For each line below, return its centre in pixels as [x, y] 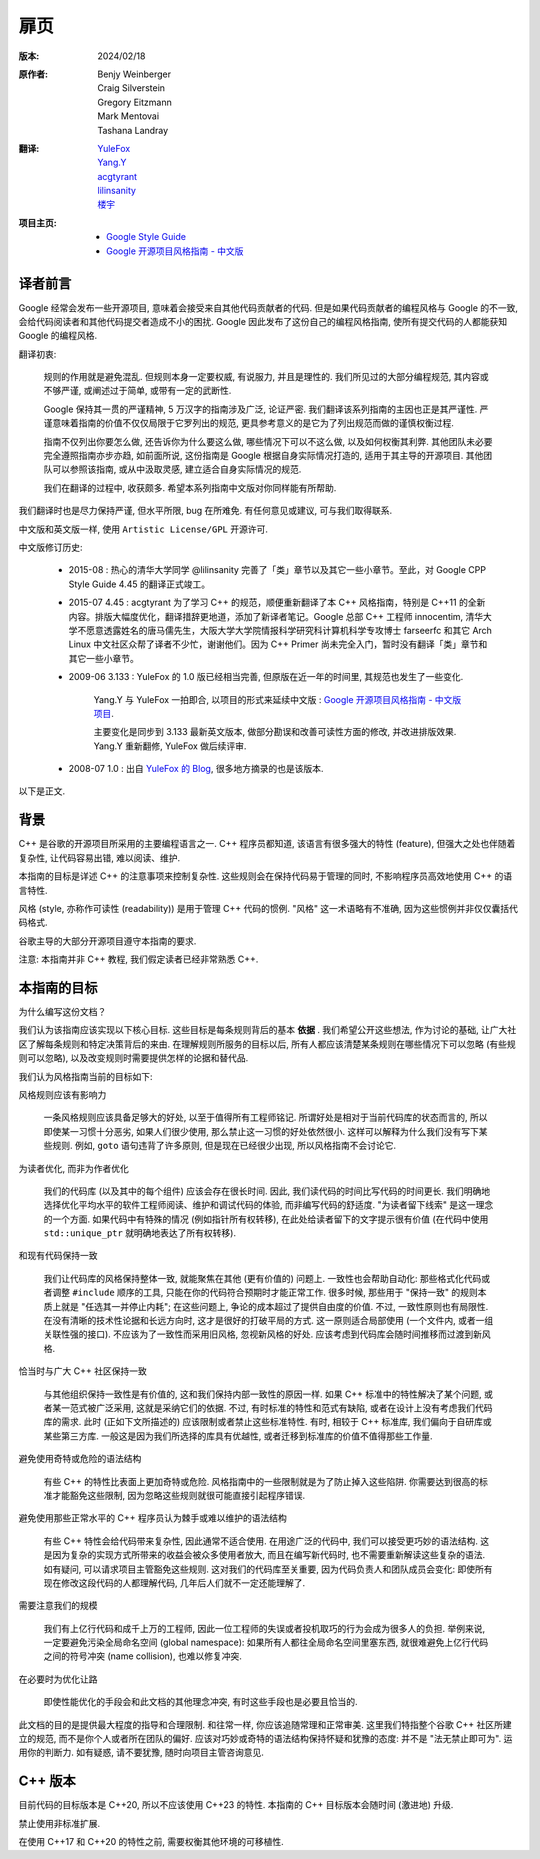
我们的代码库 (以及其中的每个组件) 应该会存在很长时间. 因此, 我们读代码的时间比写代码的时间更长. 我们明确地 [266, 1191]
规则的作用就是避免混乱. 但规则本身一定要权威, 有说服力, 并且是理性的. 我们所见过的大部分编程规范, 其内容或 [266, 377]
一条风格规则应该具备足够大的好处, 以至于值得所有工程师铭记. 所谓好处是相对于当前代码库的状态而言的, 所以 [265, 1117]
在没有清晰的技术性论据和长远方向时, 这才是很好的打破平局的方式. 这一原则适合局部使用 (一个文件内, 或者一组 [268, 1321]
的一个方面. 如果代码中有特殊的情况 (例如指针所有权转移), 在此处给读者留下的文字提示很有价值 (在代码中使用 [266, 1219]
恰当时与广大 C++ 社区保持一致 [82, 1371]
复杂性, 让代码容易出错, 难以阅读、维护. [99, 857]
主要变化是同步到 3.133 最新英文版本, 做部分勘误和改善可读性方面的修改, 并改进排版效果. [275, 732]
